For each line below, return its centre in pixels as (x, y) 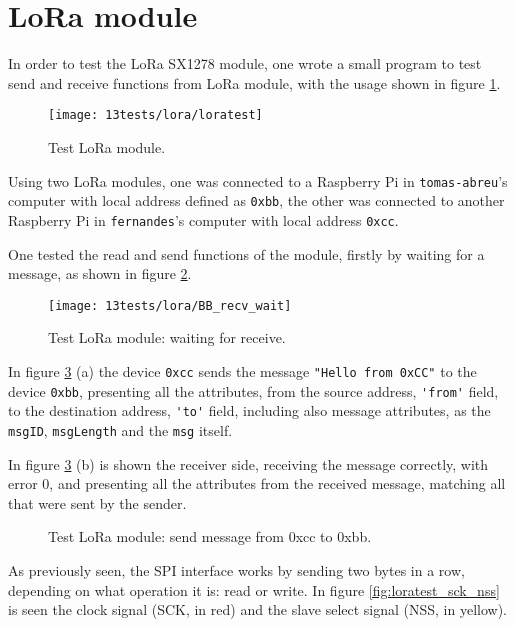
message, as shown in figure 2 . (100, 273)
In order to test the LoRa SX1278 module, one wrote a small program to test (245, 63)
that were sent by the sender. (97, 502)
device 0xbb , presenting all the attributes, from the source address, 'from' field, (253, 390)
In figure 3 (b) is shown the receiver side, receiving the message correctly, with (248, 463)
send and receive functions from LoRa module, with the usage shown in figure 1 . (254, 82)
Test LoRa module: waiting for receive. (167, 337)
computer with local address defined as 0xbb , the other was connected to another (256, 200)
